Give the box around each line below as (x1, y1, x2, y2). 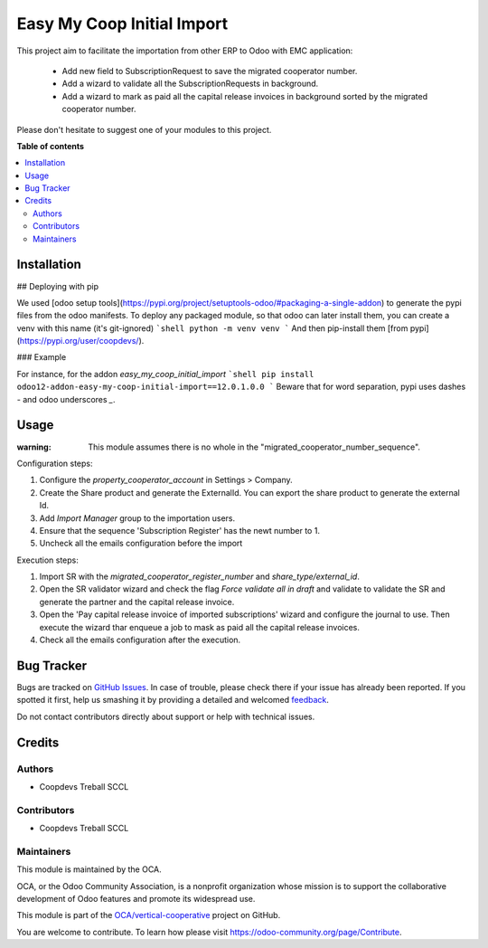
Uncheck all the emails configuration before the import (39, 538, 243, 549)
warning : (16, 441, 52, 452)
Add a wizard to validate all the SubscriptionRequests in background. (61, 78, 319, 90)
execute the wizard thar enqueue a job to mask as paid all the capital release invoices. (39, 621, 361, 632)
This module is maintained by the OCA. (16, 864, 162, 875)
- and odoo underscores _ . (16, 393, 117, 404)
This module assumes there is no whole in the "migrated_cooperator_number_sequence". (88, 441, 420, 452)
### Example (16, 352, 67, 363)
